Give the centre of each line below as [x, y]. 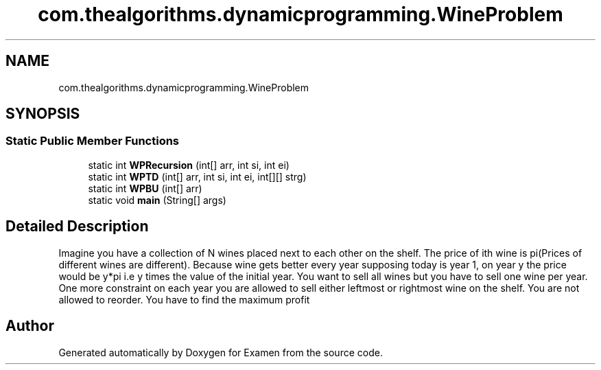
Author [30, 326]
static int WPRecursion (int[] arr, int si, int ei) [189, 165]
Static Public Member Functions [93, 141]
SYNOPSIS [43, 114]
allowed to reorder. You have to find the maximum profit [184, 299]
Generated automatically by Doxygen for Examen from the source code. [221, 352]
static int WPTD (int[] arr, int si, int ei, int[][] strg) [197, 176]
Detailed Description [77, 227]
